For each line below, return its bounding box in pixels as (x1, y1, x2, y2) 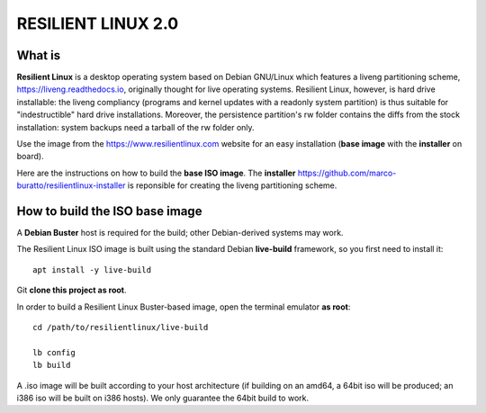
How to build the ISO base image (16, 203, 202, 219)
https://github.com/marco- (297, 167, 397, 178)
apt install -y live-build (32, 265, 152, 274)
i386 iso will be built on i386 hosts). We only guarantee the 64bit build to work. (16, 392, 310, 403)
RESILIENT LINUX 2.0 (16, 13, 179, 33)
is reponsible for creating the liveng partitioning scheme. (127, 180, 337, 191)
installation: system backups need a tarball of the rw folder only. (16, 121, 256, 132)
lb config (32, 347, 76, 357)
